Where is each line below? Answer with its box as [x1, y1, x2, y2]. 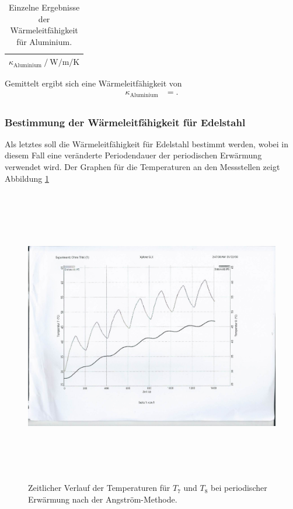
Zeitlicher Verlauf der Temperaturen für [28, 482, 170, 494]
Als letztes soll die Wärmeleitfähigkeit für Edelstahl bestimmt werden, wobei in [5, 137, 289, 150]
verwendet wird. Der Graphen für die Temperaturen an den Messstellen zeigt [5, 160, 280, 172]
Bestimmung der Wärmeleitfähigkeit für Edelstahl [5, 115, 246, 129]
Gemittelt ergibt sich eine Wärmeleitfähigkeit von [5, 77, 182, 89]
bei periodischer [211, 482, 267, 494]
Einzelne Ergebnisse [9, 1, 80, 13]
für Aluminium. [16, 35, 72, 47]
